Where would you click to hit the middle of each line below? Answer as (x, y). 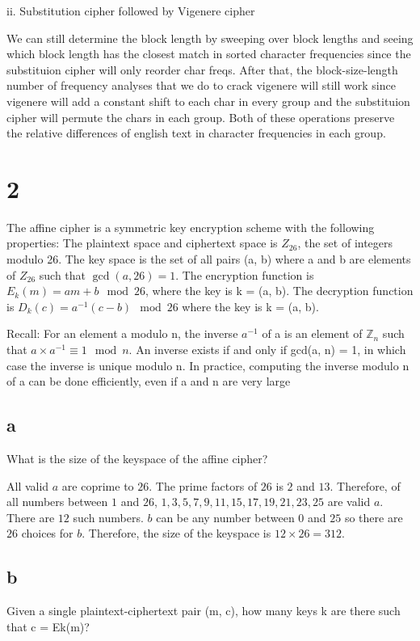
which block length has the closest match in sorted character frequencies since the (209, 54)
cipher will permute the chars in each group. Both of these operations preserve (201, 117)
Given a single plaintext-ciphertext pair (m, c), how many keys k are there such (204, 611)
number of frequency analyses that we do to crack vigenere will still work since (201, 85)
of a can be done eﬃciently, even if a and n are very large (149, 381)
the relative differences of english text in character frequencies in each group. (196, 133)
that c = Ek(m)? (48, 626)
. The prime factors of (203, 485)
